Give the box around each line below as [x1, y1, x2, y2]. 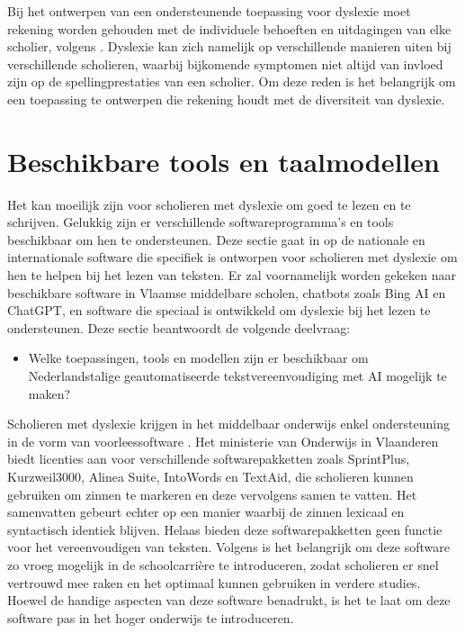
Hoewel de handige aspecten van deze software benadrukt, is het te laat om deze [7, 591, 451, 610]
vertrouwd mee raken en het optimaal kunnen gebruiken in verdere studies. [7, 573, 421, 592]
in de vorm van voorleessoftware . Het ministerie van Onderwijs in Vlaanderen [7, 431, 439, 450]
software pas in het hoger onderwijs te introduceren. [7, 608, 294, 627]
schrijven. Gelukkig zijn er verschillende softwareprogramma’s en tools [7, 213, 394, 231]
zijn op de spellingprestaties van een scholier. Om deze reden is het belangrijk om [7, 72, 456, 91]
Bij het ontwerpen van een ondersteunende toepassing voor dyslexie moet [7, 2, 411, 20]
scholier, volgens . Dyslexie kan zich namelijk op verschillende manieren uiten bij [7, 37, 452, 56]
